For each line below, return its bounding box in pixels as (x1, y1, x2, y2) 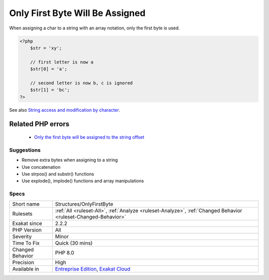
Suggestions (9, 146, 41, 153)
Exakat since (12, 220, 42, 227)
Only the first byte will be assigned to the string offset (34, 134, 144, 140)
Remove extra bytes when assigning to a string (21, 157, 118, 163)
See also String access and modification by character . (9, 107, 120, 113)
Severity (12, 233, 32, 240)
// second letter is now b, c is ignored (30, 80, 133, 86)
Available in (12, 265, 39, 272)
